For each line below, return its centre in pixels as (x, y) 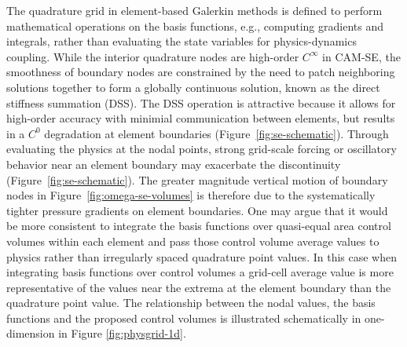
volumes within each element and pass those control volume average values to (193, 241)
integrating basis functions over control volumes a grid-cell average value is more (200, 272)
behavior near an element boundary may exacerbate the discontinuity (174, 164)
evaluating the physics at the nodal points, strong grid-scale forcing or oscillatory (202, 149)
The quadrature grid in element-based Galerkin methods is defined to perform (194, 10)
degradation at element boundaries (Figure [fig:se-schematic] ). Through (216, 133)
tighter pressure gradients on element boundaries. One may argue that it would (197, 210)
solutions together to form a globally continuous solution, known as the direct (193, 87)
